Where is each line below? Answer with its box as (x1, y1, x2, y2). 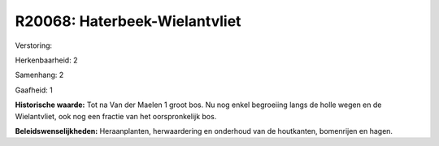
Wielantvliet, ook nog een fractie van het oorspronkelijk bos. (15, 111, 217, 121)
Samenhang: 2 (15, 70, 64, 80)
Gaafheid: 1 (15, 85, 53, 95)
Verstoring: (15, 41, 53, 50)
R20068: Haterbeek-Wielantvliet (15, 12, 241, 30)
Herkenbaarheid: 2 (15, 55, 78, 65)
